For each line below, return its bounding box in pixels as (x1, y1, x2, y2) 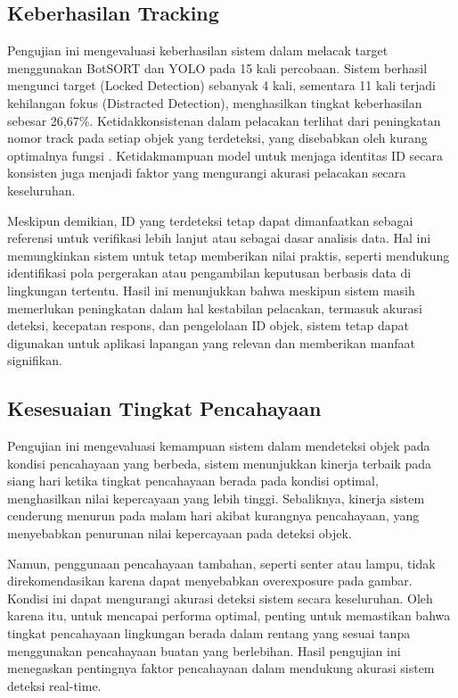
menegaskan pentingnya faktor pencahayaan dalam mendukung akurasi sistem (7, 659, 435, 677)
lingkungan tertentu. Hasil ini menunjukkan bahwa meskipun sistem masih (7, 280, 415, 299)
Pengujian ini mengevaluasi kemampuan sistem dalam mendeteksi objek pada (7, 436, 430, 455)
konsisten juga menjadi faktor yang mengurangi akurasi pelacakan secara (7, 163, 406, 182)
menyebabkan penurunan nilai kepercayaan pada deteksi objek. (7, 524, 352, 543)
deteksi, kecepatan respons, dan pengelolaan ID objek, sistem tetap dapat (7, 316, 409, 335)
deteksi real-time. (7, 676, 102, 694)
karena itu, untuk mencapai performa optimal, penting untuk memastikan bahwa (7, 606, 451, 625)
